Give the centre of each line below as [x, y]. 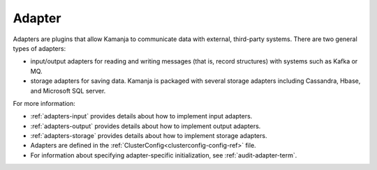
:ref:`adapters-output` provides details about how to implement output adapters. [146, 126]
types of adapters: [39, 48]
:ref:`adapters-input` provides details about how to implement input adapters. [141, 116]
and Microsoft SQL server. [68, 91]
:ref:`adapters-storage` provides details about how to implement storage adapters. [149, 136]
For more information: [44, 103]
